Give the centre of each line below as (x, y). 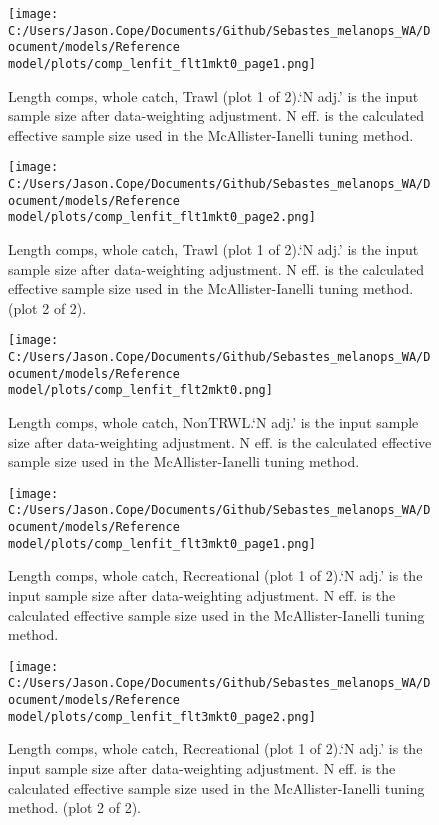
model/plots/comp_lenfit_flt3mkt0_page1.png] (162, 543)
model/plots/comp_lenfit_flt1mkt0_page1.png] (162, 63)
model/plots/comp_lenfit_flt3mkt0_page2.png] (162, 716)
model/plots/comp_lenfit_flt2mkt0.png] (140, 390)
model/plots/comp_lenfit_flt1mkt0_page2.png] (162, 217)
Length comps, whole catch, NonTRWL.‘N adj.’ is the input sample (213, 422)
